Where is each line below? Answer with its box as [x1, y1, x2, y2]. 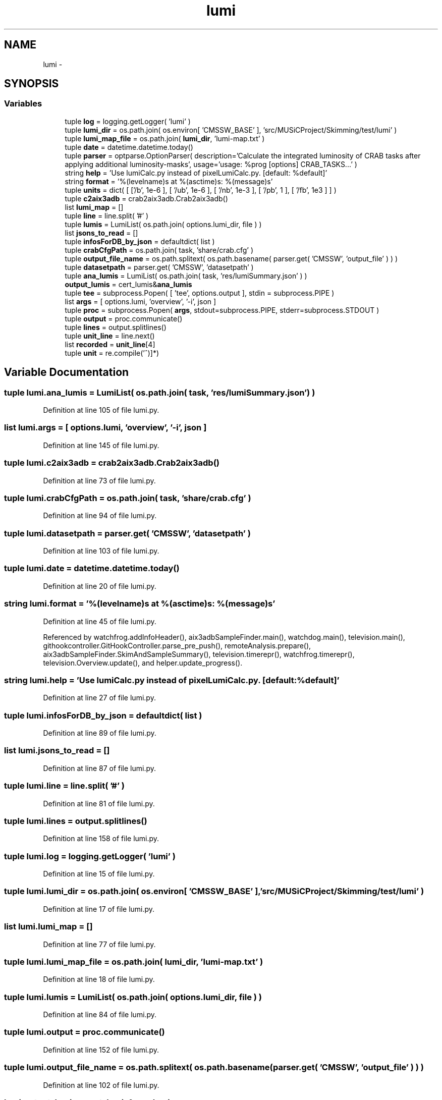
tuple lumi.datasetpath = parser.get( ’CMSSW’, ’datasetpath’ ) [4, 528, 251, 538]
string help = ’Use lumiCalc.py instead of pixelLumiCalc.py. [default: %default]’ [65, 168, 327, 177]
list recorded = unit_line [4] [65, 340, 155, 349]
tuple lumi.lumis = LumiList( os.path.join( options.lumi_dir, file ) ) [4, 992, 262, 1002]
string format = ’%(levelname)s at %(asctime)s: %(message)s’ [65, 177, 273, 186]
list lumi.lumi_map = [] [4, 921, 93, 932]
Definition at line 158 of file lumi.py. [43, 834, 159, 843]
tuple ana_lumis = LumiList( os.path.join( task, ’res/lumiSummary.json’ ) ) [65, 271, 307, 280]
